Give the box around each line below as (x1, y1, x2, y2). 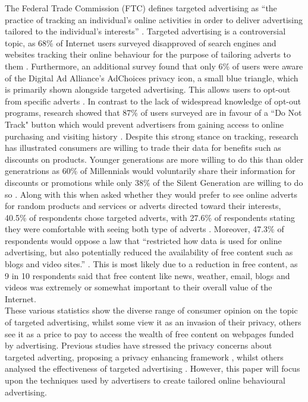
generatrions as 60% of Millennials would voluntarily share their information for (5, 164, 296, 177)
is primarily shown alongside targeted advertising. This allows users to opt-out (5, 83, 291, 96)
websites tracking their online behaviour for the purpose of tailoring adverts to (5, 48, 291, 61)
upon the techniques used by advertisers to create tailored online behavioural (5, 374, 285, 386)
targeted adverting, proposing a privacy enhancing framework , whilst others (5, 350, 284, 363)
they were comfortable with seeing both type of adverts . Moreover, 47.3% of (5, 223, 284, 235)
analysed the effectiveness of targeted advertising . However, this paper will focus (5, 362, 300, 375)
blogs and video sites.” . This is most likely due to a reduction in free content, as (5, 258, 298, 270)
